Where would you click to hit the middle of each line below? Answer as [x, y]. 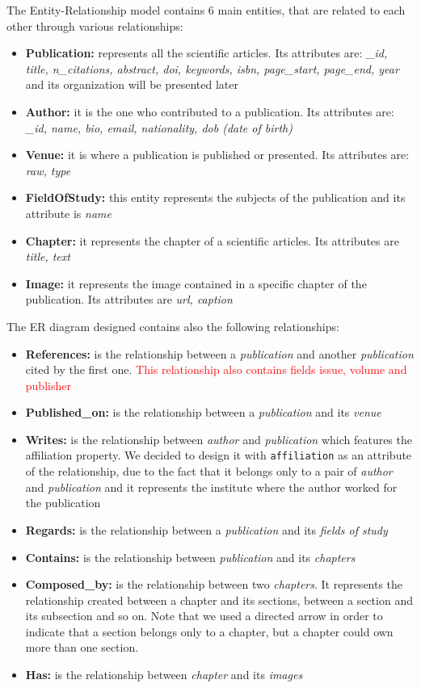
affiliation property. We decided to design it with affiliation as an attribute [219, 455]
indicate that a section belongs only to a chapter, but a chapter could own [209, 631]
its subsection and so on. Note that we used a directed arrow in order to [204, 616]
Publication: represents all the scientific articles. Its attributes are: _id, [206, 53]
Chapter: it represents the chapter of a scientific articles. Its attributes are [212, 240]
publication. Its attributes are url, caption [129, 299]
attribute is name [68, 213]
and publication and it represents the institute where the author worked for [211, 487]
